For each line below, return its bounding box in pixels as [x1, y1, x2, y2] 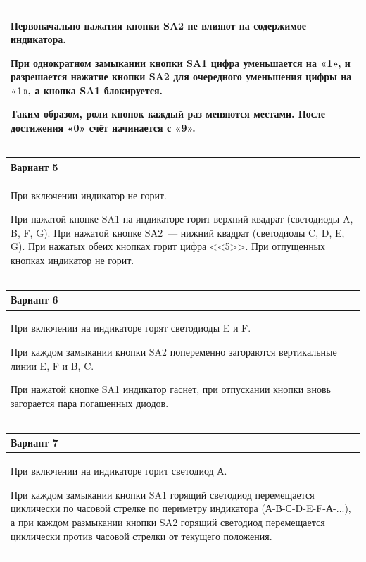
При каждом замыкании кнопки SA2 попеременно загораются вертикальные [11, 344, 337, 358]
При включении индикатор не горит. [11, 187, 167, 202]
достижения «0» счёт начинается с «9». [11, 120, 196, 135]
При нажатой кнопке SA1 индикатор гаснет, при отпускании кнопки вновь [11, 382, 331, 396]
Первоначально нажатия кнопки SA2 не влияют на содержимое [11, 18, 306, 32]
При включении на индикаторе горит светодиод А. [11, 463, 227, 478]
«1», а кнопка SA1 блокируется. [11, 82, 163, 97]
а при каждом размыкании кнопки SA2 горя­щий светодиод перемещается [11, 514, 325, 529]
